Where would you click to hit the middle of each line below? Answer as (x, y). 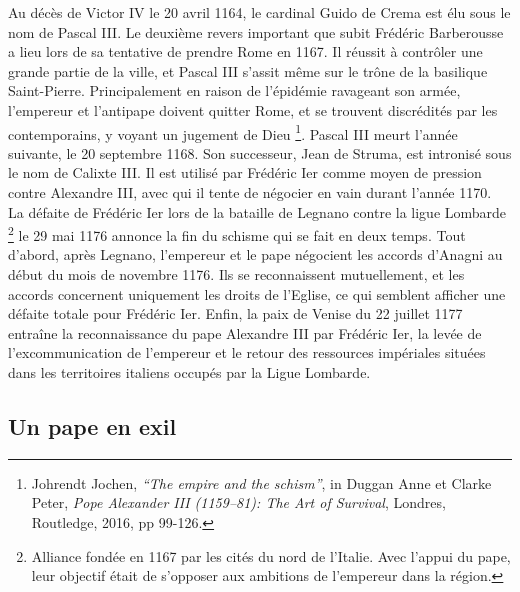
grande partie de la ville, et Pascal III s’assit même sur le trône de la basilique (248, 70)
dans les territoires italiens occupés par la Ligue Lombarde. (189, 372)
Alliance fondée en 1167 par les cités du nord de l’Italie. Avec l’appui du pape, (271, 555)
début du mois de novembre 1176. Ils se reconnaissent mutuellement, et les (236, 274)
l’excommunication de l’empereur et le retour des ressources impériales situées (247, 352)
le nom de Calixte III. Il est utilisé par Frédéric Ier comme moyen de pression (245, 172)
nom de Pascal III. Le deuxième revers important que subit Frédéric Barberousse (256, 31)
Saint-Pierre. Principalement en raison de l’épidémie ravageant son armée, (234, 90)
